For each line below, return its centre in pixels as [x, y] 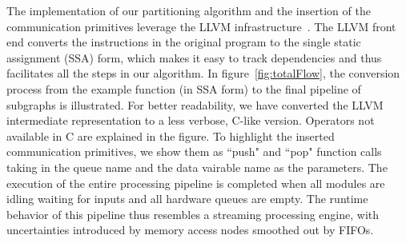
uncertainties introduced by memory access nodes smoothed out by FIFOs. [190, 230]
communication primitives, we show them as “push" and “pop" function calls [194, 151]
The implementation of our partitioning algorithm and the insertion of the [189, 10]
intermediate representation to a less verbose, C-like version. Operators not [191, 120]
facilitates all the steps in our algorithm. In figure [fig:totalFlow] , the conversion [203, 73]
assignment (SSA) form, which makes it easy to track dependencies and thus [194, 57]
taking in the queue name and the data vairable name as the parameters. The [197, 167]
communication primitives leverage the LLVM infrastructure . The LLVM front [201, 26]
